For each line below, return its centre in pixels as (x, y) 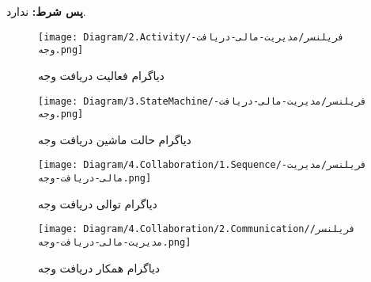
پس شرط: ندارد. (46, 11)
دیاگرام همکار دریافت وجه (99, 267)
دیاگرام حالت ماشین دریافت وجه (115, 139)
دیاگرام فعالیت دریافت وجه (101, 75)
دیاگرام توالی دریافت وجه (98, 203)
